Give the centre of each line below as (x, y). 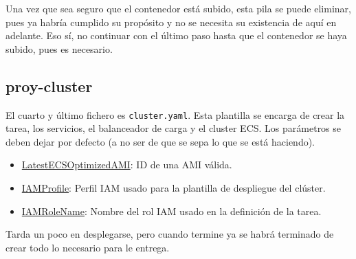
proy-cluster (49, 86)
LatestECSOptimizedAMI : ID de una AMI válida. (127, 165)
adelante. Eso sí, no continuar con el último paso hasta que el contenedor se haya (176, 35)
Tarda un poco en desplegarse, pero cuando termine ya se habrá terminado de (170, 234)
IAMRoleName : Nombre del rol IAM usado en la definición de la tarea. (171, 211)
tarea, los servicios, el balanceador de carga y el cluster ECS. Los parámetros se (174, 128)
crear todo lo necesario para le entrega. (88, 247)
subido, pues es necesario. (59, 48)
